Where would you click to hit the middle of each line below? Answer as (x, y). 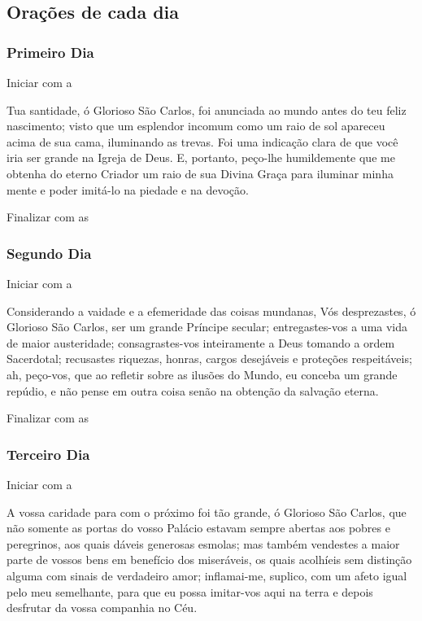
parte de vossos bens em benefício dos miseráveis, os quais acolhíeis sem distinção (209, 560)
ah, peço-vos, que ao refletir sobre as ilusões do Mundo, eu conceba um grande (202, 374)
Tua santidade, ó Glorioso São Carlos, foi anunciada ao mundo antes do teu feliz (207, 109)
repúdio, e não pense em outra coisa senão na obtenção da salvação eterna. (193, 390)
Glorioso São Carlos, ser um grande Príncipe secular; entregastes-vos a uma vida (207, 327)
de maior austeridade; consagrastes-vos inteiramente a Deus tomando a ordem (201, 342)
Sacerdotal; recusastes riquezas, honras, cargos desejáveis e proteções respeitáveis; (209, 359)
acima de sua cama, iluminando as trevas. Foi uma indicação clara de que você (202, 141)
